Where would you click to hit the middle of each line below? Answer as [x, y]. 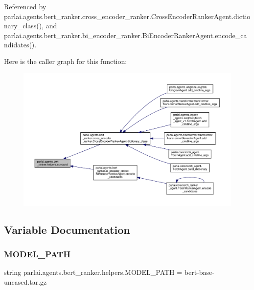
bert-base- [199, 272]
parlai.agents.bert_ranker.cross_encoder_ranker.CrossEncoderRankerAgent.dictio [127, 16]
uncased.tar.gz [25, 281]
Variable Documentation [67, 230]
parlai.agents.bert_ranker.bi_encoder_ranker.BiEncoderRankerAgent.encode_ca [126, 35]
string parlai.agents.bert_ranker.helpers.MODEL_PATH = [93, 272]
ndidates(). [20, 45]
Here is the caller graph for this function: [66, 61]
